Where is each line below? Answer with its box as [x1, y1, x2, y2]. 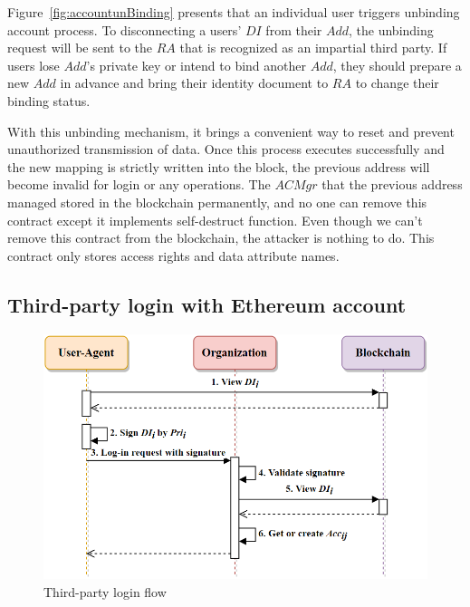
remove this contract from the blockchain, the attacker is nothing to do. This [7, 228, 435, 247]
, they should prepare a [332, 55, 462, 74]
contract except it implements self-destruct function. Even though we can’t [7, 210, 423, 229]
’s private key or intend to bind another [86, 55, 307, 74]
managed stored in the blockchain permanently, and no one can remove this [7, 192, 427, 211]
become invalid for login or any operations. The [7, 175, 271, 194]
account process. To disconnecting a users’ [7, 20, 242, 39]
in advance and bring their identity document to [60, 73, 329, 92]
